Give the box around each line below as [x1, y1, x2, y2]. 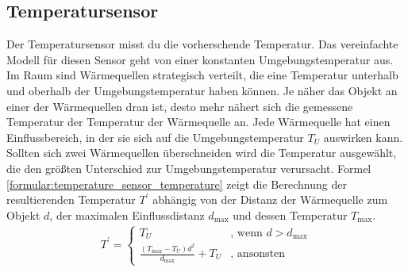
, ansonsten [230, 248, 285, 260]
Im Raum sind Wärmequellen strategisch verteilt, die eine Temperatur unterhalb [6, 67, 398, 83]
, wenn [230, 227, 263, 239]
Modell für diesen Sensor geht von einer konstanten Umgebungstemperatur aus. [6, 51, 394, 67]
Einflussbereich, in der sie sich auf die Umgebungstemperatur [6, 128, 304, 145]
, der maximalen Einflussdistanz [49, 206, 205, 223]
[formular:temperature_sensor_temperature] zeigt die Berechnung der [6, 175, 347, 192]
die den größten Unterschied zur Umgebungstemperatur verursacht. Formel [6, 159, 371, 176]
